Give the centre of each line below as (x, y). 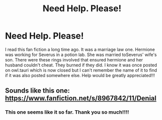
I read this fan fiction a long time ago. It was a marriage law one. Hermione (80, 49)
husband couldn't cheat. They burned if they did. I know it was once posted (81, 65)
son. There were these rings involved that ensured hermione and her (74, 60)
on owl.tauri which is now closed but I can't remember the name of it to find (81, 70)
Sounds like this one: (38, 91)
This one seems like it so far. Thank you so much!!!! (67, 112)
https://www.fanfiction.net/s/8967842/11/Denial (81, 98)
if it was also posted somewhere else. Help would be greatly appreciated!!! (80, 75)
